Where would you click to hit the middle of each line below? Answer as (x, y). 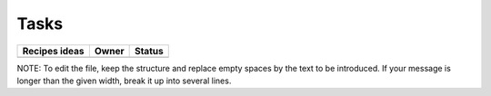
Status (149, 51)
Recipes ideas (54, 51)
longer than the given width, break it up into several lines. (124, 81)
